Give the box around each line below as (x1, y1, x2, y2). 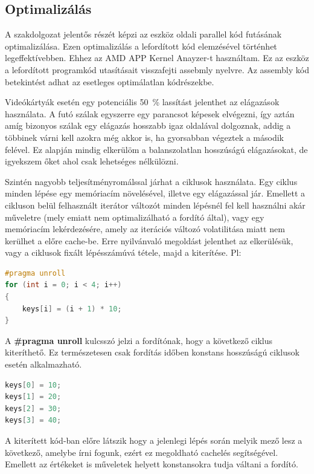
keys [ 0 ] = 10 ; (5, 380, 62, 389)
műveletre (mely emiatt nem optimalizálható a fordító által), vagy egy (5, 210, 264, 223)
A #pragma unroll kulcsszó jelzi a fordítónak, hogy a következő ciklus (5, 334, 273, 346)
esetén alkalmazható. (5, 358, 82, 371)
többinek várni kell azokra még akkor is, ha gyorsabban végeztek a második (5, 131, 284, 143)
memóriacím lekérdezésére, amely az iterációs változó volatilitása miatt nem (5, 222, 285, 235)
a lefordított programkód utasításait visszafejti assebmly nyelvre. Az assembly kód (5, 63, 309, 76)
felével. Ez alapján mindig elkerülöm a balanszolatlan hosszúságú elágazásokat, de (5, 143, 308, 155)
